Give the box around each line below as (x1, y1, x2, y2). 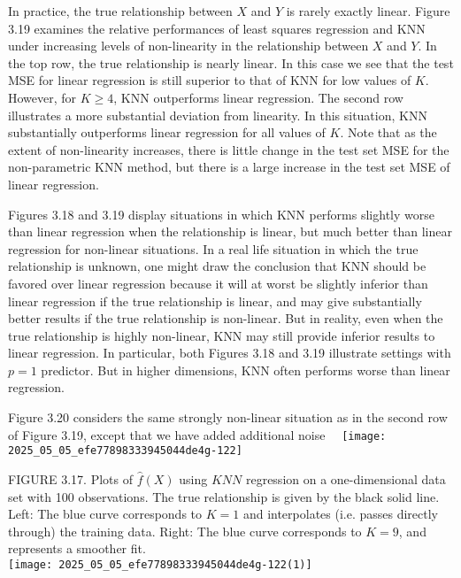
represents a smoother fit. (8, 539, 146, 558)
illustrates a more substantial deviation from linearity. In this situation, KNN (8, 105, 427, 124)
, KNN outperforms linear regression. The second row (113, 88, 403, 106)
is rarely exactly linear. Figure (286, 2, 450, 19)
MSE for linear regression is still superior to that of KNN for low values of (8, 71, 411, 89)
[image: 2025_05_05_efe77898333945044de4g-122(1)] (8, 558, 312, 571)
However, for (8, 88, 77, 106)
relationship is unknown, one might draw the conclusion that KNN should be (8, 257, 426, 275)
